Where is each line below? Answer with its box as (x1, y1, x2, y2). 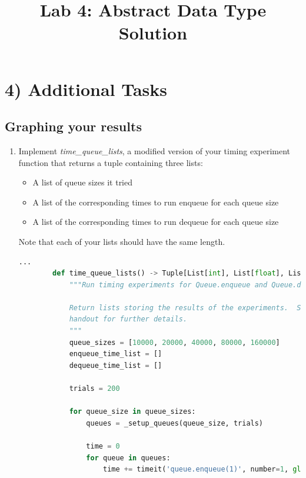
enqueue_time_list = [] (69, 350, 162, 358)
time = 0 (86, 442, 120, 451)
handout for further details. (69, 315, 188, 324)
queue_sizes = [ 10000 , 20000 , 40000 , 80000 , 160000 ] (69, 338, 280, 347)
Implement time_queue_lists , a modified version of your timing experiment (18, 144, 291, 157)
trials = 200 (69, 384, 120, 393)
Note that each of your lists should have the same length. (18, 235, 225, 247)
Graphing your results (5, 117, 142, 135)
